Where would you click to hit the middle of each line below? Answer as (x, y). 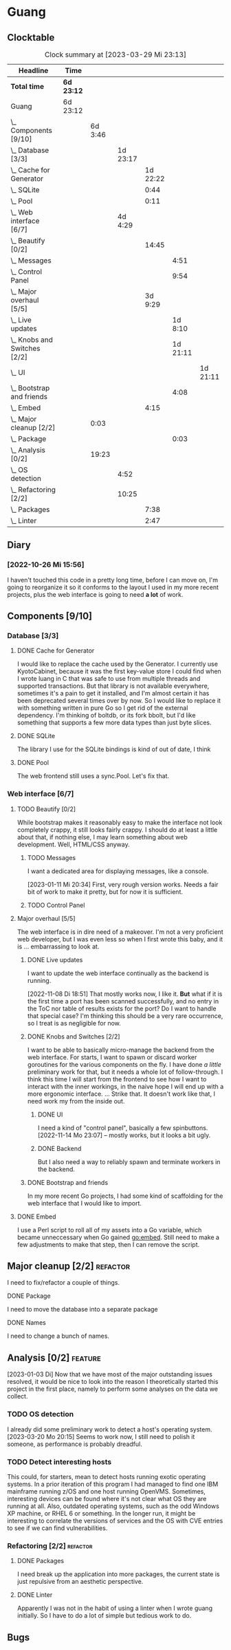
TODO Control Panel (56, 905)
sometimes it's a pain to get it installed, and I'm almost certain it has (113, 693)
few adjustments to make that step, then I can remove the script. (108, 1244)
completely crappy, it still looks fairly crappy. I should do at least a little (117, 829)
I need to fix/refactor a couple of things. (64, 1283)
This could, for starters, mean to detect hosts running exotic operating (107, 1476)
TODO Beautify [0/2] (46, 809)
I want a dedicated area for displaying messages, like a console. (118, 871)
